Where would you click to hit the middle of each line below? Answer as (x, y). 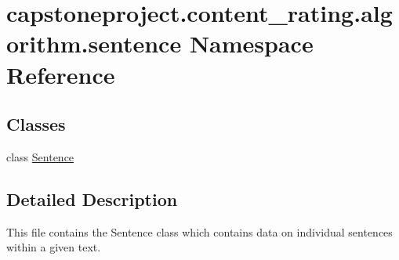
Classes (36, 124)
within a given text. (54, 247)
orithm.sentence (94, 43)
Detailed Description (92, 199)
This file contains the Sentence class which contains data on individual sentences (199, 231)
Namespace (251, 43)
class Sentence (40, 156)
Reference (61, 74)
